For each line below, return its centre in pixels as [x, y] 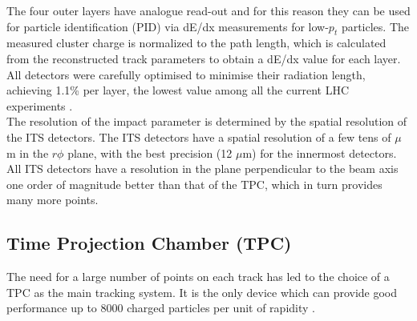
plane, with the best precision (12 [150, 152]
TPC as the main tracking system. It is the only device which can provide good [202, 292]
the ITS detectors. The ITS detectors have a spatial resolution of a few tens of [199, 136]
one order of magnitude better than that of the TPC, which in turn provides [194, 184]
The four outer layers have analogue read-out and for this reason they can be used [208, 10]
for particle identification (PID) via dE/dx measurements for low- [168, 26]
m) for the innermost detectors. [320, 152]
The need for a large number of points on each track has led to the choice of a [198, 277]
